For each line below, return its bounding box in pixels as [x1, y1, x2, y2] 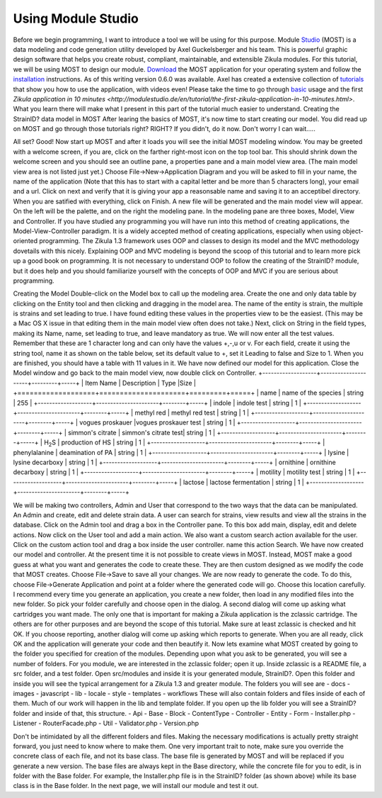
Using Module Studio [13, 11, 139, 26]
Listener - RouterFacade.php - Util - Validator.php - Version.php [13, 719, 199, 728]
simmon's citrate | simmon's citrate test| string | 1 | [68, 428, 216, 437]
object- [342, 227, 364, 235]
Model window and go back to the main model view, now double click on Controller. [13, 369, 257, 377]
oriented [13, 237, 38, 245]
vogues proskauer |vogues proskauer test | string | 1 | [79, 418, 236, 427]
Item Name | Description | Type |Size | [85, 378, 197, 387]
